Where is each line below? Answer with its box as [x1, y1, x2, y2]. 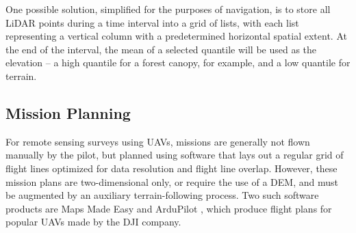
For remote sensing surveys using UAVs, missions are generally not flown [5, 134, 310, 148]
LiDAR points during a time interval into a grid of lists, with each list [5, 15, 299, 29]
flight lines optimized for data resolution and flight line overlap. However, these [5, 161, 338, 175]
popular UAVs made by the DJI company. [5, 215, 181, 229]
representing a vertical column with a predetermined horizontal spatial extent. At [5, 29, 347, 43]
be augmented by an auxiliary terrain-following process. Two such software [5, 188, 319, 202]
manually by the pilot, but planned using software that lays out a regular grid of [5, 148, 344, 162]
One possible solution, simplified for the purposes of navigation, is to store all [5, 2, 331, 16]
